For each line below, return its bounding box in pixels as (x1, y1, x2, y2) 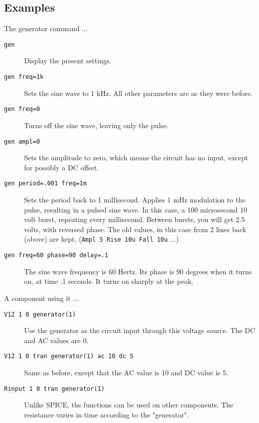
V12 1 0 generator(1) (4, 310, 76, 318)
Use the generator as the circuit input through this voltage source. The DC (24, 325, 255, 336)
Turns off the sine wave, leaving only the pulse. (24, 120, 169, 130)
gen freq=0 (4, 105, 40, 113)
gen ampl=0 (4, 138, 40, 145)
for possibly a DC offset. (24, 162, 99, 172)
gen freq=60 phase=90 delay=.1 (4, 252, 108, 259)
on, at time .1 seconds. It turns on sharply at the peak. (24, 276, 194, 286)
